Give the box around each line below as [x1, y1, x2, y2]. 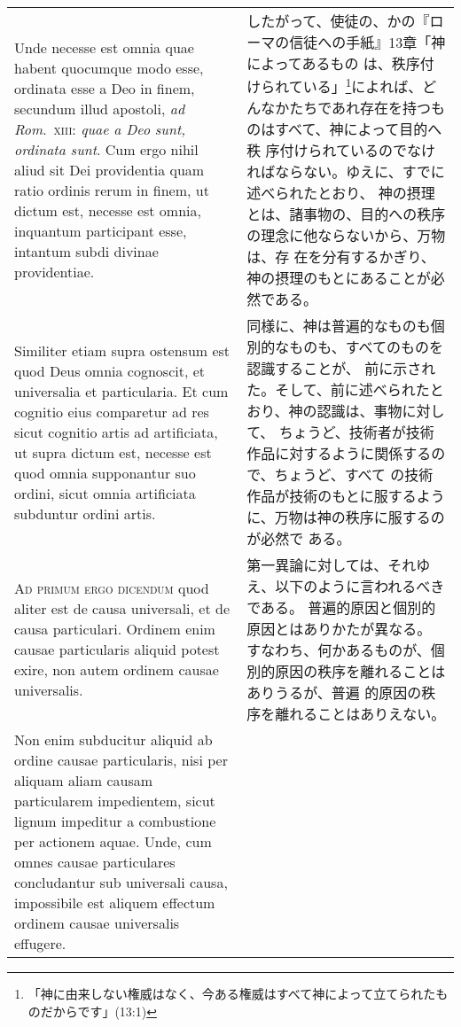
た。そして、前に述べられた [246, 379, 430, 401]
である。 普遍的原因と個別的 [246, 597, 436, 619]
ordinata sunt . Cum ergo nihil [14, 139, 199, 160]
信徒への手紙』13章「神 [289, 32, 446, 52]
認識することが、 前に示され [246, 358, 436, 379]
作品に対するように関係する [246, 443, 432, 464]
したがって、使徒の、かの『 [246, 11, 430, 31]
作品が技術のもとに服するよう [246, 486, 445, 507]
